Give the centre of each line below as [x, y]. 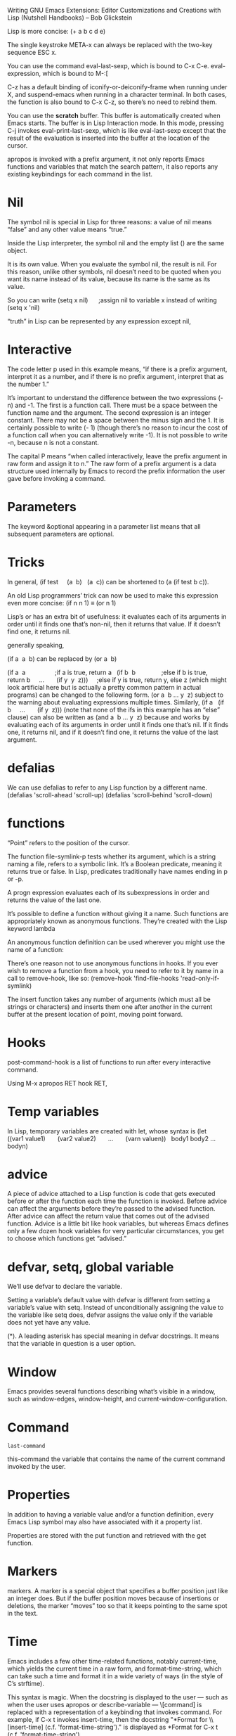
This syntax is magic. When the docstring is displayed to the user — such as [118, 1697]
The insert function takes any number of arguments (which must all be [109, 999]
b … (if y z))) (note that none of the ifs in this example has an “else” [113, 709]
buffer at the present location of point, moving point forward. [95, 1014]
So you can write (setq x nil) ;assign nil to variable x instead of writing [112, 300]
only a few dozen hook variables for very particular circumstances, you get [116, 1231]
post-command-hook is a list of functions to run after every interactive [109, 1062]
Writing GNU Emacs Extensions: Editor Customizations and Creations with [114, 10]
